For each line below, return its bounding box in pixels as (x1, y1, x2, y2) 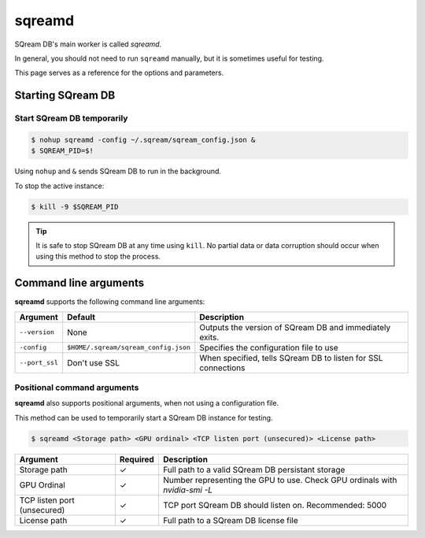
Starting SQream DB (14, 89, 116, 102)
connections (199, 362, 246, 373)
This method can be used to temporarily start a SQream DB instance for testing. (14, 413, 273, 422)
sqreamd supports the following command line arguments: (14, 297, 205, 306)
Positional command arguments (14, 382, 139, 393)
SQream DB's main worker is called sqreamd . (14, 39, 162, 49)
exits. (199, 332, 220, 343)
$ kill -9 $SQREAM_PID (31, 202, 119, 211)
